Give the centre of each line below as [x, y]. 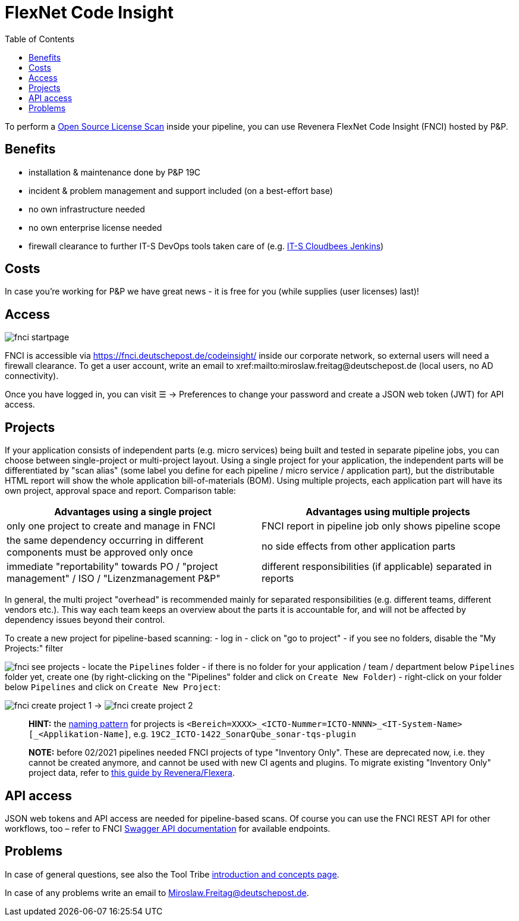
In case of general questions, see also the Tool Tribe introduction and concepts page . [172, 874]
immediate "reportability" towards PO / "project [112, 567]
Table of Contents [40, 39]
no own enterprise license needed [95, 227]
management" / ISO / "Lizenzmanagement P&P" [114, 579]
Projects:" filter [34, 649]
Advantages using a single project [133, 512]
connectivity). [32, 376]
